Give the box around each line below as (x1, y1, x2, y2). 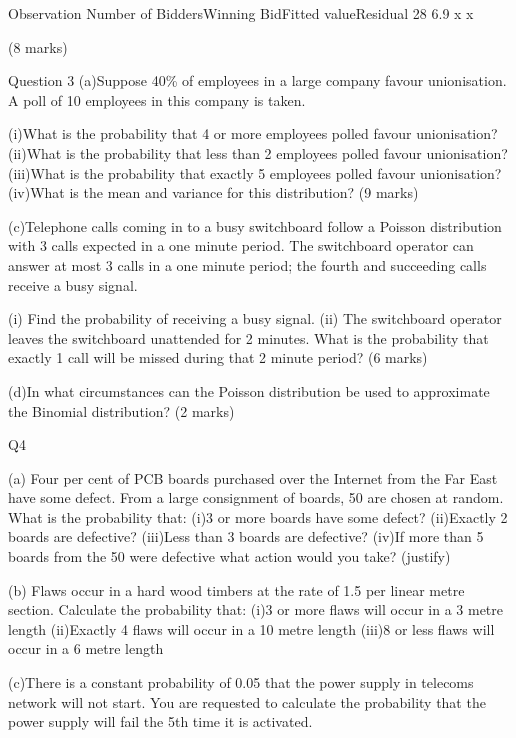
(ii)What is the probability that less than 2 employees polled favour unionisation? (8, 142, 508, 163)
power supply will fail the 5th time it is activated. (8, 711, 313, 732)
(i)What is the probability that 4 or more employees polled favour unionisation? (8, 123, 498, 144)
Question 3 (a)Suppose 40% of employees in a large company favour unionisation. (8, 70, 507, 91)
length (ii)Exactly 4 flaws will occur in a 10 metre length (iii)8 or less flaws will (8, 618, 495, 639)
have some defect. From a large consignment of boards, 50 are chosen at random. (8, 487, 504, 508)
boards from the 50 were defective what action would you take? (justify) (8, 546, 451, 567)
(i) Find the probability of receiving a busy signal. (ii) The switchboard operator (8, 308, 502, 329)
